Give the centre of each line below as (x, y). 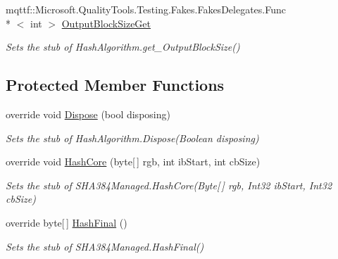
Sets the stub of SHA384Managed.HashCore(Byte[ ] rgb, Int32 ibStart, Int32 (169, 185)
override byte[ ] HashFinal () (67, 222)
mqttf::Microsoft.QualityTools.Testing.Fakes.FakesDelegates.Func (146, 9)
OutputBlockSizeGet (106, 23)
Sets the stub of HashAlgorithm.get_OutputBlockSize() (123, 47)
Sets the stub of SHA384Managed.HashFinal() (105, 246)
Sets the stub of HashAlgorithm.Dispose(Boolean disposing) (132, 138)
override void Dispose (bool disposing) (88, 114)
